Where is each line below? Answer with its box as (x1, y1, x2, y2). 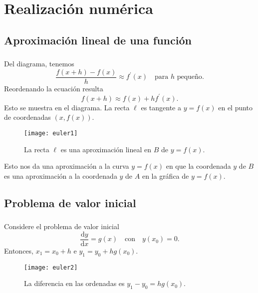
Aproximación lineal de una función (4, 32, 192, 47)
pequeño (177, 73, 202, 81)
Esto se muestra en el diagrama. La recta (4, 102, 130, 112)
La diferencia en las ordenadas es (24, 278, 125, 289)
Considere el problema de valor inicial (4, 221, 119, 232)
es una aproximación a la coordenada (4, 170, 117, 181)
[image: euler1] (24, 130, 78, 137)
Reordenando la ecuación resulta (4, 83, 103, 93)
